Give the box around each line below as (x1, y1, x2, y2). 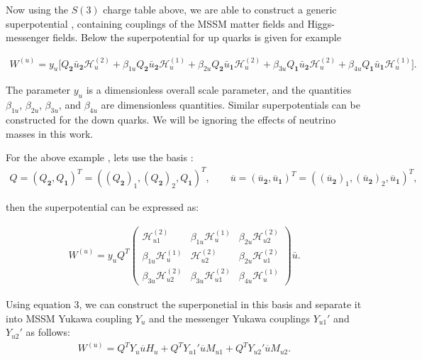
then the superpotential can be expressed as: (6, 200, 199, 214)
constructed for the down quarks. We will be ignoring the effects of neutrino (6, 111, 336, 126)
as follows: (26, 324, 70, 339)
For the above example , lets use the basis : (6, 150, 194, 165)
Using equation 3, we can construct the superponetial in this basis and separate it (6, 296, 362, 311)
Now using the (6, 2, 68, 16)
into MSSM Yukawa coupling (6, 310, 133, 325)
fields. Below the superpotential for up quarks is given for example (52, 30, 341, 45)
